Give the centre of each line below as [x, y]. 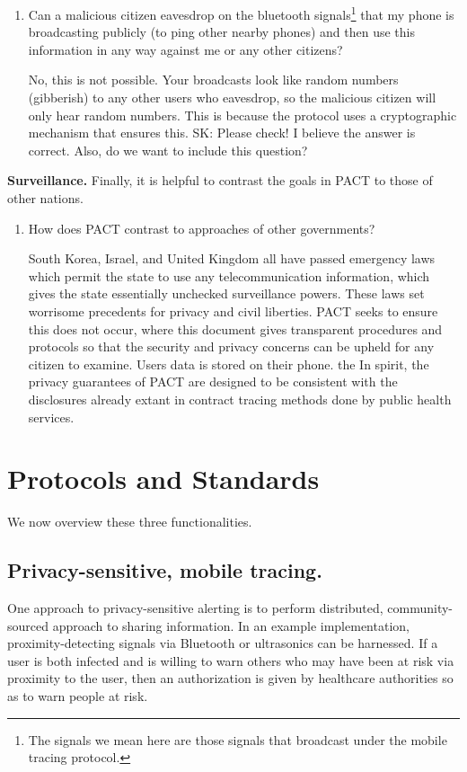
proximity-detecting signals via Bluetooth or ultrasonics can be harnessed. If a [223, 643]
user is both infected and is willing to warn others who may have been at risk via [231, 660]
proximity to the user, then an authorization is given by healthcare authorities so [230, 678]
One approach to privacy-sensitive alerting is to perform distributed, [195, 608]
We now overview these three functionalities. [130, 522]
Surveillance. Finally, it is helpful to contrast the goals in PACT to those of [220, 180]
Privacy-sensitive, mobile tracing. [165, 570]
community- [420, 608]
